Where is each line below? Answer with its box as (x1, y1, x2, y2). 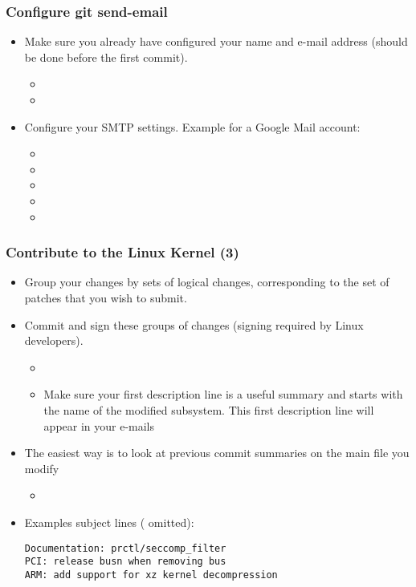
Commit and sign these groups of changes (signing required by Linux (24, 316, 364, 333)
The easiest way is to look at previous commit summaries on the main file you (24, 444, 410, 461)
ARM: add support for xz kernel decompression (24, 569, 278, 581)
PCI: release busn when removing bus (24, 556, 226, 568)
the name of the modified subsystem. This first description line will (43, 401, 374, 418)
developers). (24, 332, 84, 349)
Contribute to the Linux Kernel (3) (6, 242, 239, 262)
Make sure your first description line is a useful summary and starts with (43, 386, 403, 403)
